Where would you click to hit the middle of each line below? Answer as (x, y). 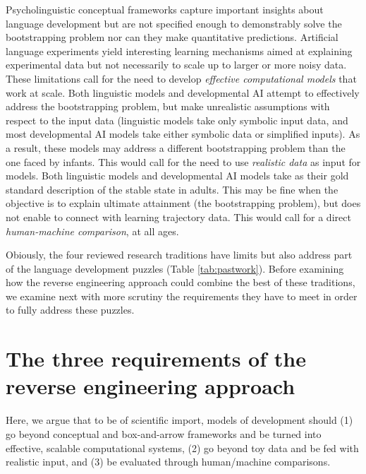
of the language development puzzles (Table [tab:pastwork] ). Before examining (175, 268)
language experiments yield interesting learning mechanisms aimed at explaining (179, 51)
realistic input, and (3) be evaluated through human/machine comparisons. (168, 462)
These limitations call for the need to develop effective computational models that (181, 78)
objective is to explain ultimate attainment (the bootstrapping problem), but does (183, 203)
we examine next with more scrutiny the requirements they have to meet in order (182, 296)
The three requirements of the (156, 359)
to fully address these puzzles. (70, 310)
